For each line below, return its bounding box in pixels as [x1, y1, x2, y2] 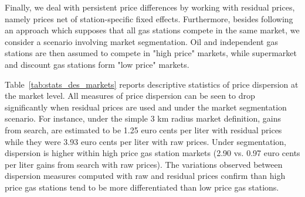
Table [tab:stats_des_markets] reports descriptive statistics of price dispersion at [5, 78, 299, 90]
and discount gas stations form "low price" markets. [5, 58, 189, 70]
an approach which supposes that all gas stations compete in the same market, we [5, 24, 300, 36]
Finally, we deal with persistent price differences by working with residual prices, [5, 1, 295, 13]
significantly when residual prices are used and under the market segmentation [5, 101, 287, 113]
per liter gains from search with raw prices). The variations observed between [5, 158, 283, 170]
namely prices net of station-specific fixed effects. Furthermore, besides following [5, 12, 293, 25]
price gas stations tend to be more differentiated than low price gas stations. [5, 181, 279, 193]
